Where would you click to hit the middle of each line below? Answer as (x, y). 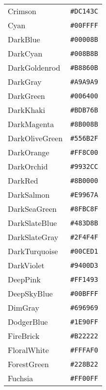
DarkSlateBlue (32, 223)
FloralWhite (28, 350)
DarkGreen (26, 96)
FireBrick (24, 336)
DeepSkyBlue (30, 293)
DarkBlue (24, 39)
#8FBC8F (84, 209)
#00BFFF (84, 293)
